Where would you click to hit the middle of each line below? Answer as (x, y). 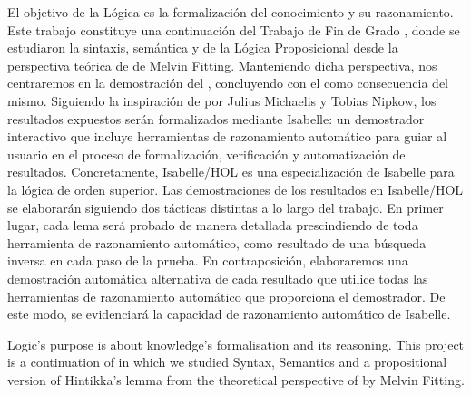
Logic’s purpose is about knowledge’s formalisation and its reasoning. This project (236, 344)
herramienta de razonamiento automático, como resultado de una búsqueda (217, 242)
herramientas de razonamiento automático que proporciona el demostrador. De (226, 296)
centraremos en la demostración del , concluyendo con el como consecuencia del (228, 83)
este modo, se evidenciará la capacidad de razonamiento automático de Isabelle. (229, 314)
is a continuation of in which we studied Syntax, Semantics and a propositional (227, 362)
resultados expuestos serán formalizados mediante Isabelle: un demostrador (216, 118)
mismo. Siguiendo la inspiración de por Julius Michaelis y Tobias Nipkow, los (222, 100)
